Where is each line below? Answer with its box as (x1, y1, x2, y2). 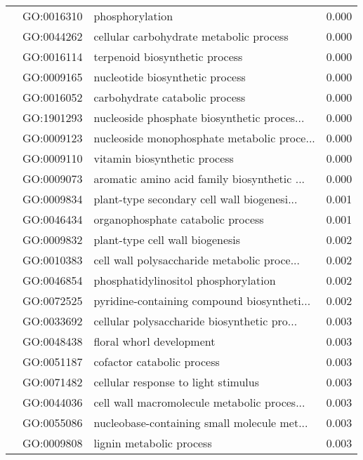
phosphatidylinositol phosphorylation (93, 272, 276, 288)
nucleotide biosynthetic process (93, 69, 246, 85)
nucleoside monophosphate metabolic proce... (93, 130, 315, 146)
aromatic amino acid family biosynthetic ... (93, 170, 305, 187)
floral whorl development (93, 333, 216, 349)
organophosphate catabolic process (93, 211, 264, 227)
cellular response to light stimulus (93, 374, 260, 390)
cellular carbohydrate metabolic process (93, 28, 289, 44)
